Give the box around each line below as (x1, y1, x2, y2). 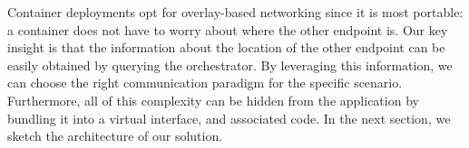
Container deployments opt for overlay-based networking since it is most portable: (7, 3, 464, 21)
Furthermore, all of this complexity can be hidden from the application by (7, 90, 419, 109)
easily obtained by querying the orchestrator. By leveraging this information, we (7, 55, 453, 74)
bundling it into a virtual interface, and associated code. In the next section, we (7, 108, 451, 127)
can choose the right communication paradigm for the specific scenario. (7, 73, 403, 92)
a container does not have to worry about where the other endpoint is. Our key (7, 20, 448, 39)
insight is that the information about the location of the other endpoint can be (7, 38, 445, 57)
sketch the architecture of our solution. (7, 126, 223, 145)
